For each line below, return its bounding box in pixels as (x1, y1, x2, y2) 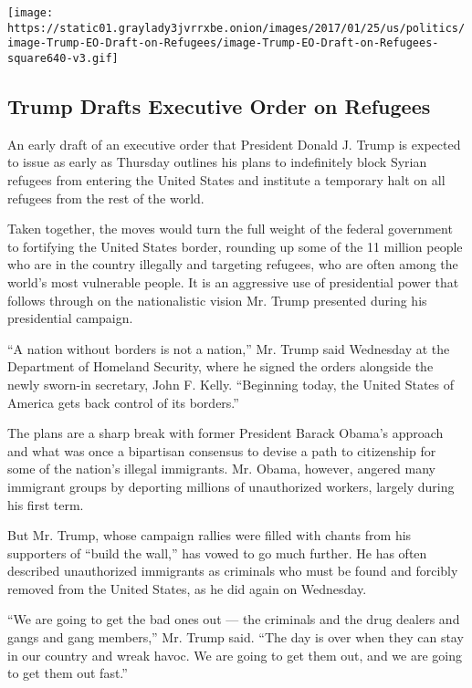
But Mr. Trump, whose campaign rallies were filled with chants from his (7, 526, 412, 545)
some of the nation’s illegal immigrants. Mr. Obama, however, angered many (7, 459, 435, 478)
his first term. (7, 495, 84, 514)
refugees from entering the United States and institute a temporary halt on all (7, 171, 446, 190)
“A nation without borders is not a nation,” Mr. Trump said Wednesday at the (7, 339, 450, 358)
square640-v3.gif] (7, 51, 119, 65)
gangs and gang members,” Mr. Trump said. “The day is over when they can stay (7, 628, 464, 647)
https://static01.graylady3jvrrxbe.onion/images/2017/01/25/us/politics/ (7, 21, 466, 35)
